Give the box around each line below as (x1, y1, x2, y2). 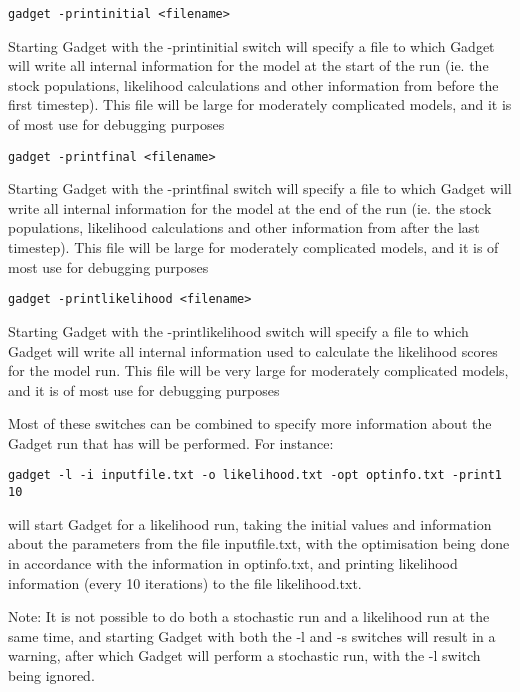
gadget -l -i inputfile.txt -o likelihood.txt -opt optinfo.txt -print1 (8, 468, 502, 483)
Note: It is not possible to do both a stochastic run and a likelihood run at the (8, 606, 490, 627)
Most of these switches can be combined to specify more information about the (8, 413, 492, 434)
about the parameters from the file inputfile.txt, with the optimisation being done (8, 533, 510, 554)
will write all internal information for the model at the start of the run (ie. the (8, 55, 489, 76)
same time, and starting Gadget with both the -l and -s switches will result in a (8, 625, 496, 646)
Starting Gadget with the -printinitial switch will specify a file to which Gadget (8, 35, 495, 56)
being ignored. (8, 664, 95, 685)
